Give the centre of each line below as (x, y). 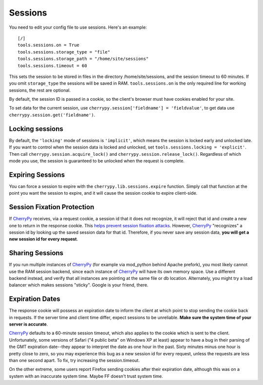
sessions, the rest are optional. (40, 90)
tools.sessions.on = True (49, 45)
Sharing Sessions (36, 253)
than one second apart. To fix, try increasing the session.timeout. (74, 361)
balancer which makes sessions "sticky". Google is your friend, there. (79, 285)
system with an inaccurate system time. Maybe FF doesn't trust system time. (86, 376)
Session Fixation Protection (52, 207)
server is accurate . (28, 324)
